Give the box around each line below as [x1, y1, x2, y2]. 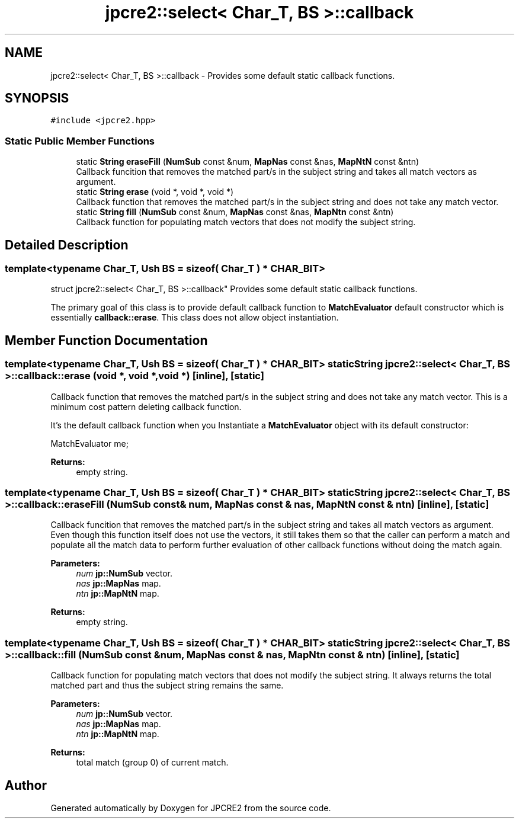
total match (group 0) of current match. [76, 757, 229, 768]
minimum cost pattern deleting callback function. [50, 401, 242, 412]
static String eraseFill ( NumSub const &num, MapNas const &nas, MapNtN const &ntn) [76, 156, 419, 167]
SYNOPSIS [5, 91, 69, 106]
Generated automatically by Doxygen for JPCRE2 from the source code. [50, 802, 331, 813]
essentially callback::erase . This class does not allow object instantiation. [50, 312, 339, 323]
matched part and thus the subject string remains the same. [50, 680, 284, 691]
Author [5, 777, 47, 793]
